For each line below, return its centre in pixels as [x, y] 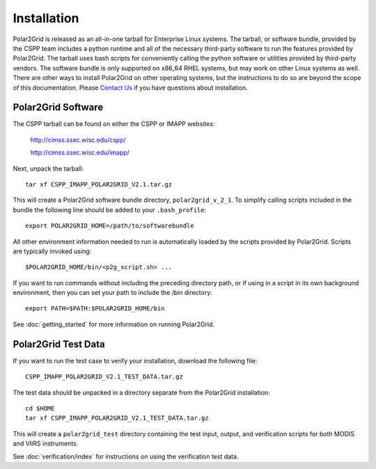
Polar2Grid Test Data [59, 344]
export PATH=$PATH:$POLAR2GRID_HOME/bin [95, 309]
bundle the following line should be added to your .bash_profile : [110, 209]
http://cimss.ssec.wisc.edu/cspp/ [78, 140]
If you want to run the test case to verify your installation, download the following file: [135, 360]
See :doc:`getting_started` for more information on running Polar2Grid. [114, 324]
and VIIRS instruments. [46, 444]
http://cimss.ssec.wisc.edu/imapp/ [80, 152]
